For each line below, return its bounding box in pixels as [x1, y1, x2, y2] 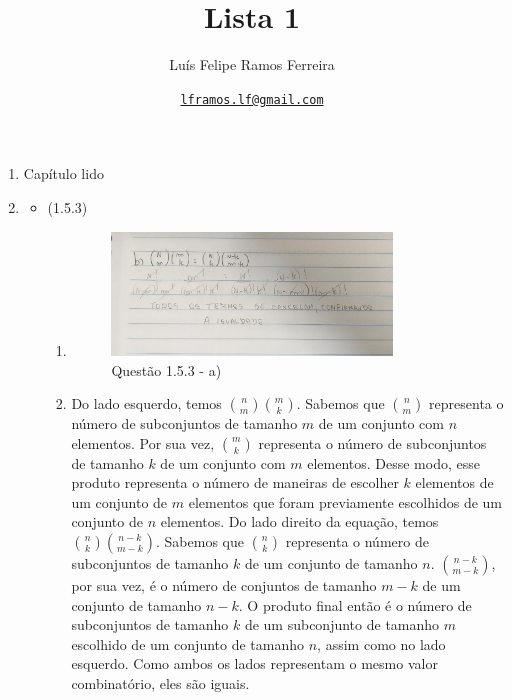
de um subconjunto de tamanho [244, 614, 440, 635]
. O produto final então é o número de [238, 594, 472, 615]
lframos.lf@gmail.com [180, 92, 324, 107]
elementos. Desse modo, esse [307, 452, 480, 473]
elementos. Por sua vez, [71, 432, 215, 453]
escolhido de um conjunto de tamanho [71, 633, 305, 654]
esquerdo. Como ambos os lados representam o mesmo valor [71, 653, 438, 674]
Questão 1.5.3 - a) [111, 359, 222, 380]
